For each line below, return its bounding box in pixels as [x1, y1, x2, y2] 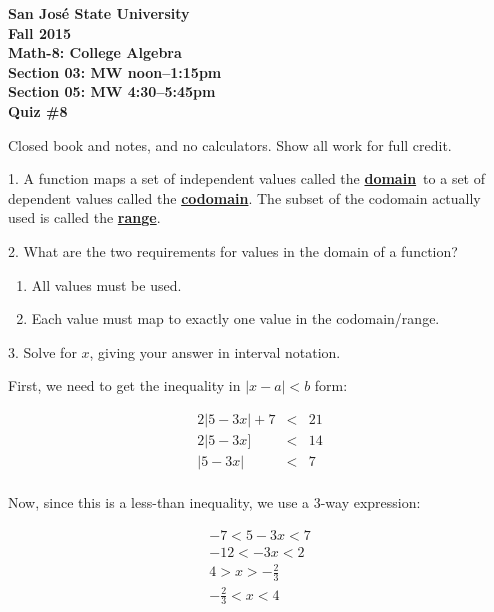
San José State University [8, 3, 190, 23]
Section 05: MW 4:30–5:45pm [8, 81, 216, 102]
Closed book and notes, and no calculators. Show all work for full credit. [8, 134, 452, 155]
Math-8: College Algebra [8, 42, 182, 63]
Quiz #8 [8, 100, 68, 121]
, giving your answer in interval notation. [89, 341, 341, 362]
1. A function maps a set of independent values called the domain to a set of [8, 168, 486, 189]
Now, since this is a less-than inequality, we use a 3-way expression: [8, 492, 421, 513]
